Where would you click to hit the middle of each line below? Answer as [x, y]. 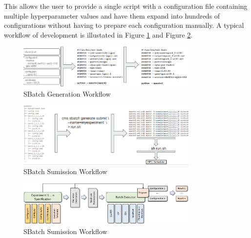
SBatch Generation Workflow [67, 93]
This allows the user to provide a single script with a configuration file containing [126, 6]
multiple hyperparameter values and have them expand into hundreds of [112, 15]
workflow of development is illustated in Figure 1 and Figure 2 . [98, 34]
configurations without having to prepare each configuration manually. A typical [124, 25]
